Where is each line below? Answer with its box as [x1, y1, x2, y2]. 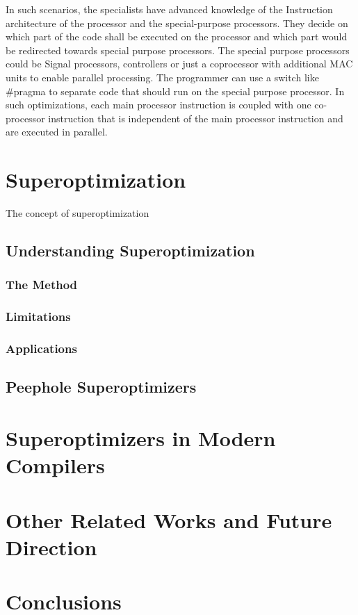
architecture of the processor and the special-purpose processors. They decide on [6, 15, 348, 30]
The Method [6, 276, 78, 293]
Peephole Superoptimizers [6, 376, 197, 397]
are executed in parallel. [6, 124, 108, 139]
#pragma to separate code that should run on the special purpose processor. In [6, 83, 345, 98]
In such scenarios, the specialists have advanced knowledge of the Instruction [6, 2, 333, 16]
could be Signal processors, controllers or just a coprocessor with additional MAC [6, 56, 353, 71]
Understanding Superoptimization [6, 240, 255, 261]
